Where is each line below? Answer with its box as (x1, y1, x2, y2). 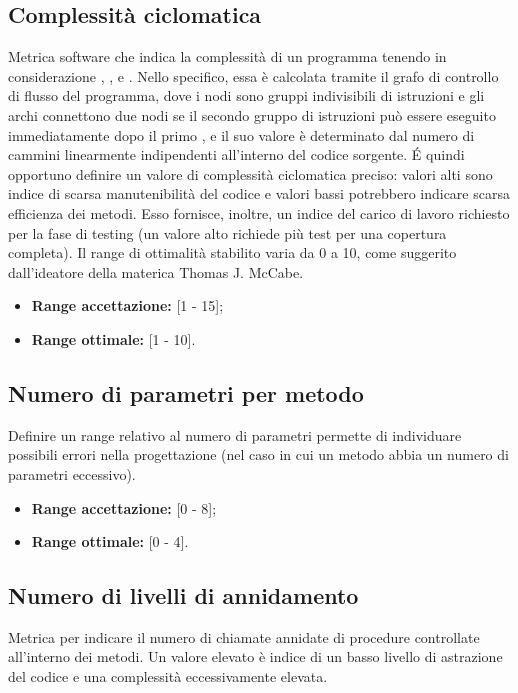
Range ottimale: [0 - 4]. (31, 531, 189, 552)
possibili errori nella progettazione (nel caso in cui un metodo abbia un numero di (8, 444, 509, 465)
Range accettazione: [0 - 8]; (31, 497, 217, 518)
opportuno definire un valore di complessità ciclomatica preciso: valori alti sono (8, 163, 493, 184)
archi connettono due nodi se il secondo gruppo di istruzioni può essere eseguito (8, 104, 496, 125)
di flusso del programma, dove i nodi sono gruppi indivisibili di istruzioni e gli (8, 85, 485, 106)
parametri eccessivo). (8, 463, 136, 484)
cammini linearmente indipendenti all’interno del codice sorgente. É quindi (8, 144, 465, 165)
